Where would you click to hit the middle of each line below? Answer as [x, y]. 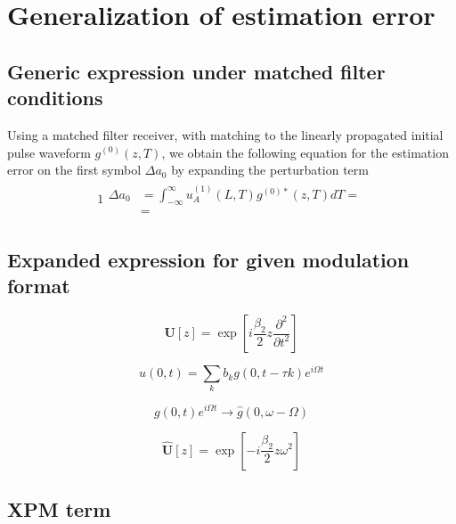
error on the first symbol [74, 170]
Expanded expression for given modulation [208, 259]
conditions [55, 98]
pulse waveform [49, 152]
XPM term [59, 508]
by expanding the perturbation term [270, 170]
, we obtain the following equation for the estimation [305, 152]
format [39, 286]
